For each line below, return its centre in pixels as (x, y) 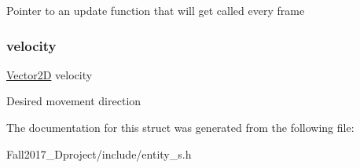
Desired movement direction (74, 101)
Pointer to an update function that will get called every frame (156, 10)
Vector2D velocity (50, 74)
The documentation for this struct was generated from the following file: (180, 127)
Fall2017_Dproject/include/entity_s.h (99, 153)
